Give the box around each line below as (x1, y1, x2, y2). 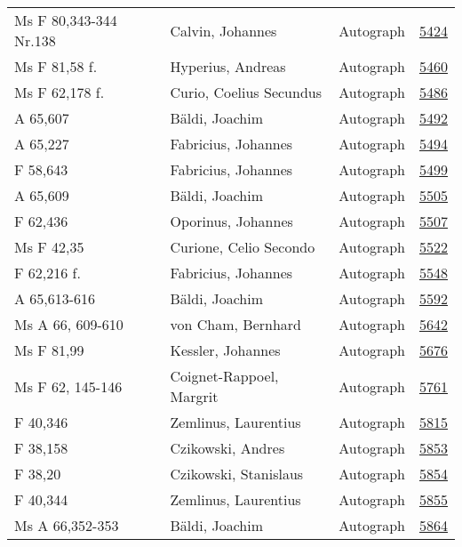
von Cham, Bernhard (170, 314, 301, 334)
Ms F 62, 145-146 (14, 375, 123, 397)
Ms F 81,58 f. (14, 56, 98, 76)
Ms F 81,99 (14, 340, 84, 360)
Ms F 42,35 (14, 237, 84, 257)
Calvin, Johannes (170, 20, 277, 41)
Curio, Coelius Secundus (170, 82, 322, 102)
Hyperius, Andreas (170, 56, 286, 76)
